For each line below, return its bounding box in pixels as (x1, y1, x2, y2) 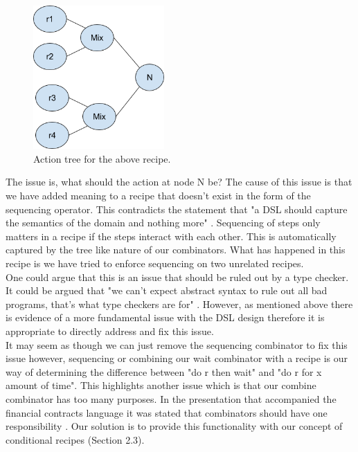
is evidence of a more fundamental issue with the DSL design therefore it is (6, 310, 325, 325)
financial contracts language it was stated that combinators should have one (6, 405, 328, 419)
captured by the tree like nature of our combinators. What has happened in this (6, 242, 346, 257)
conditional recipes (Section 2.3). (6, 432, 145, 446)
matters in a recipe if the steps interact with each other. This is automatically (6, 228, 337, 243)
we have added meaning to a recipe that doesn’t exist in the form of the (6, 188, 311, 203)
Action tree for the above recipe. (33, 151, 171, 165)
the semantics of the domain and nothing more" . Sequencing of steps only (6, 215, 321, 230)
